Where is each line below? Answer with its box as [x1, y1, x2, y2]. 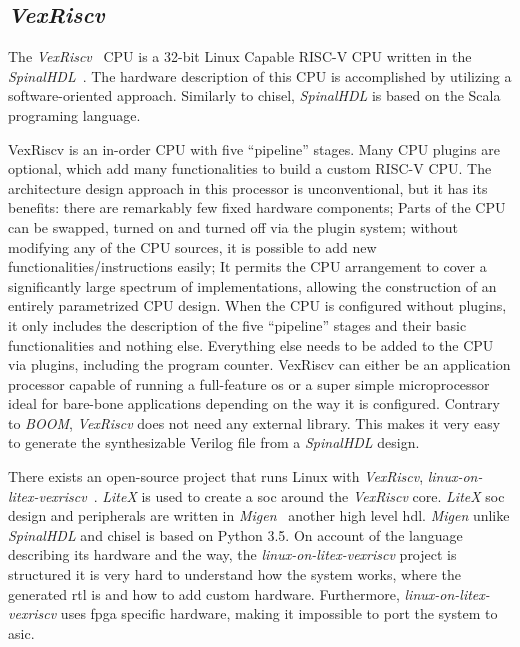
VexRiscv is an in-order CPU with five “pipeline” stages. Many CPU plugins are [8, 138, 500, 159]
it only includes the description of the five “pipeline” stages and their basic [8, 314, 467, 335]
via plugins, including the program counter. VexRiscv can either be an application [8, 354, 511, 375]
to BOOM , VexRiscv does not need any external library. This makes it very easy [8, 412, 501, 433]
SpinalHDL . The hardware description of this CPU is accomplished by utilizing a [8, 65, 512, 86]
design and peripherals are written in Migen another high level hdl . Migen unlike [8, 505, 510, 526]
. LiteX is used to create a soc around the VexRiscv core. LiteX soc [93, 485, 505, 506]
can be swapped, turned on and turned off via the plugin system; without [8, 216, 458, 237]
